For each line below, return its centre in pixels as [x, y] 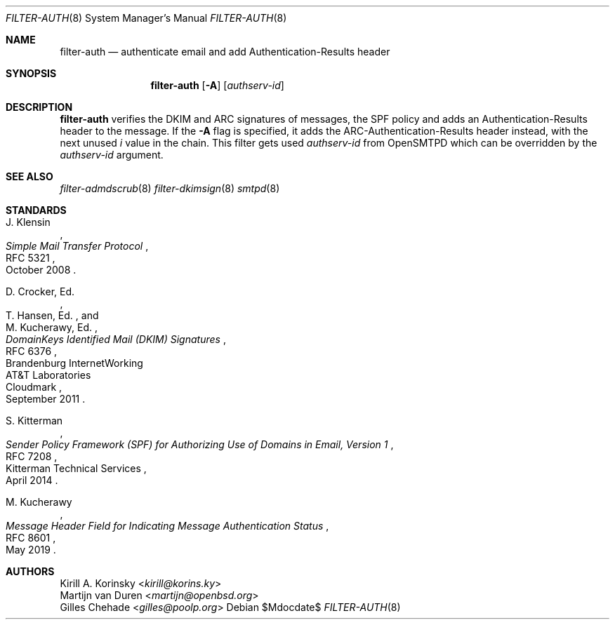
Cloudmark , [34, 387]
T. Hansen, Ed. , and [52, 315]
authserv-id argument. [112, 155]
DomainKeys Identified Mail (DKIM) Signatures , [116, 339]
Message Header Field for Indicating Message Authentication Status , [167, 526]
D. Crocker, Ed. [40, 291]
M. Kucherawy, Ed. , [52, 327]
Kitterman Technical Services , [76, 468]
